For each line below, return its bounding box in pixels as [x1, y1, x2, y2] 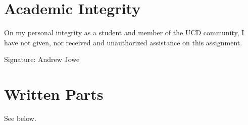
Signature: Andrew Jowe [4, 54, 80, 65]
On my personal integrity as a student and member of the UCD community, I [4, 27, 244, 38]
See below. [4, 113, 36, 123]
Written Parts [4, 84, 104, 104]
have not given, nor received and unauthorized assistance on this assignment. [4, 37, 242, 47]
